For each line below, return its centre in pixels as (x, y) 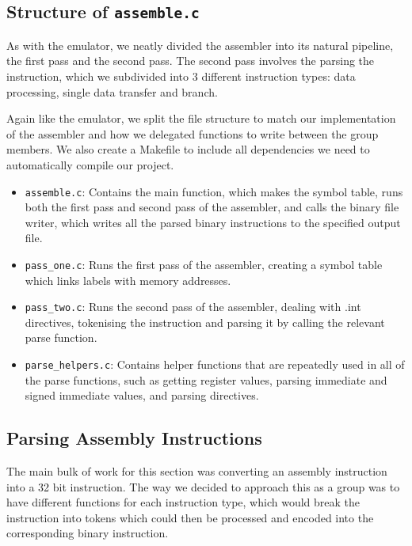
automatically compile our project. (90, 164)
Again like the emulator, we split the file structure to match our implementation (201, 118)
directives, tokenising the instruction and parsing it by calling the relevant (205, 322)
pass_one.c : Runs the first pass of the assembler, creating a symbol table (204, 264)
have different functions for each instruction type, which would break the (183, 502)
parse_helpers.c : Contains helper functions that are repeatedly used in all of (215, 364)
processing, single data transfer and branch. (112, 91)
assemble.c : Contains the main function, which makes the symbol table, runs (214, 191)
